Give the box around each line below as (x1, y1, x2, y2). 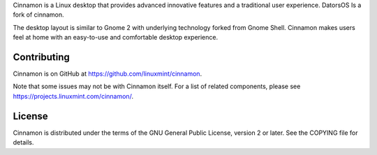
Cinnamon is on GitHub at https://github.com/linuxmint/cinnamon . (13, 70, 202, 78)
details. (13, 138, 34, 147)
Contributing (13, 51, 70, 63)
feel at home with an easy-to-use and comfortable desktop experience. (13, 33, 219, 42)
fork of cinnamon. (13, 10, 64, 19)
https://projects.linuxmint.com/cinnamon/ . (13, 92, 134, 100)
